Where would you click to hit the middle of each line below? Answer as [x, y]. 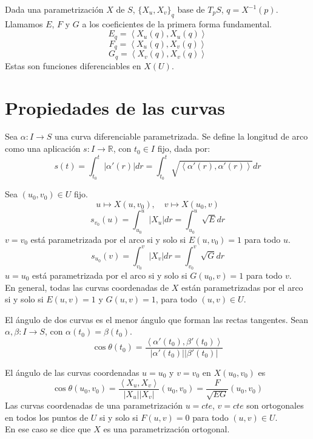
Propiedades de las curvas [115, 107]
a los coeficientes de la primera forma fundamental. [177, 23]
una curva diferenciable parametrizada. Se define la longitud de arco [181, 136]
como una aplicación [43, 148]
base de [191, 9]
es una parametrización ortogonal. [167, 429]
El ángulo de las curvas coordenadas [72, 372]
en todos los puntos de [47, 417]
